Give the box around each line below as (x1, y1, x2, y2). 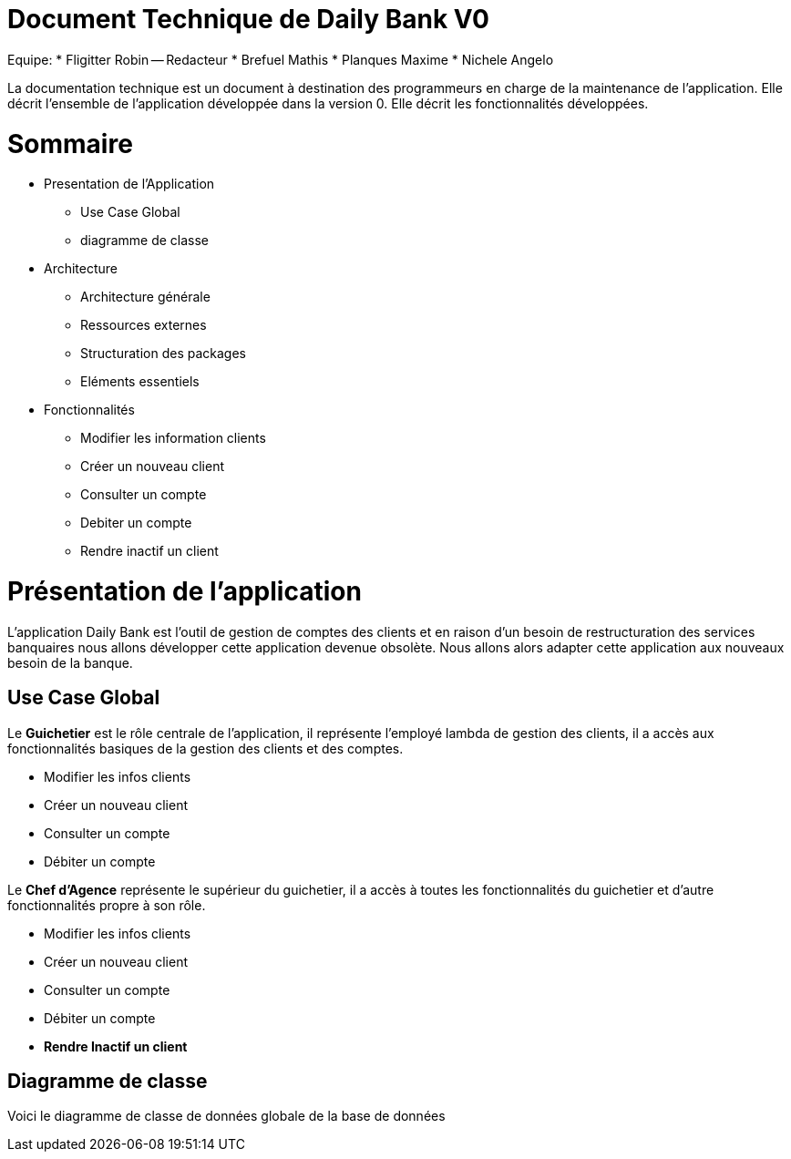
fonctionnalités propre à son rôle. (7, 897, 206, 913)
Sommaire (7, 128, 133, 159)
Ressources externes (80, 317, 207, 333)
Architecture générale (80, 289, 211, 305)
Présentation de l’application (7, 576, 362, 607)
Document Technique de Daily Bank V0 (7, 4, 489, 35)
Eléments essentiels (80, 374, 200, 390)
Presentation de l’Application (44, 176, 215, 192)
